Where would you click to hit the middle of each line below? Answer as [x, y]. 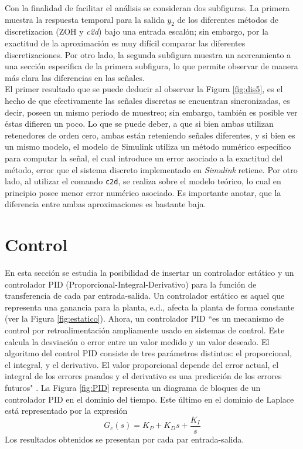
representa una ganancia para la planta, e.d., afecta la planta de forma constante [150, 307]
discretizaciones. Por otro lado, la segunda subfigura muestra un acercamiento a [148, 54]
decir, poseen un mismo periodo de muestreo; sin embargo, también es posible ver [151, 112]
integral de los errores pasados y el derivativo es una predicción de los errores [143, 376]
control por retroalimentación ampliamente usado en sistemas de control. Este [145, 330]
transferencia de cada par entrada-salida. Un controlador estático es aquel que [145, 296]
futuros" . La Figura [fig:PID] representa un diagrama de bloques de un [133, 388]
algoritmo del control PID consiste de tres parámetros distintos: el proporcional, [148, 353]
